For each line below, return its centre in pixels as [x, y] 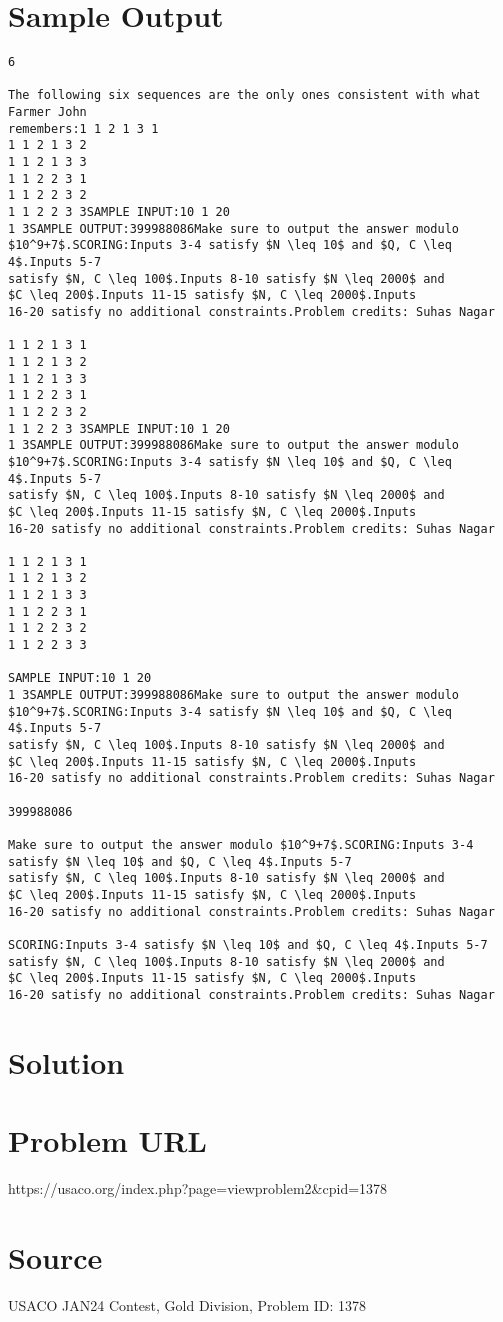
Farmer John [47, 112]
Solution [66, 1061]
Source [55, 1256]
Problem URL [107, 1140]
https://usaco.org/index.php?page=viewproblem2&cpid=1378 [198, 1188]
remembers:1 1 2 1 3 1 [83, 128]
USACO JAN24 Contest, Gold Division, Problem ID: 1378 [187, 1304]
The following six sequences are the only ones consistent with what [244, 95]
